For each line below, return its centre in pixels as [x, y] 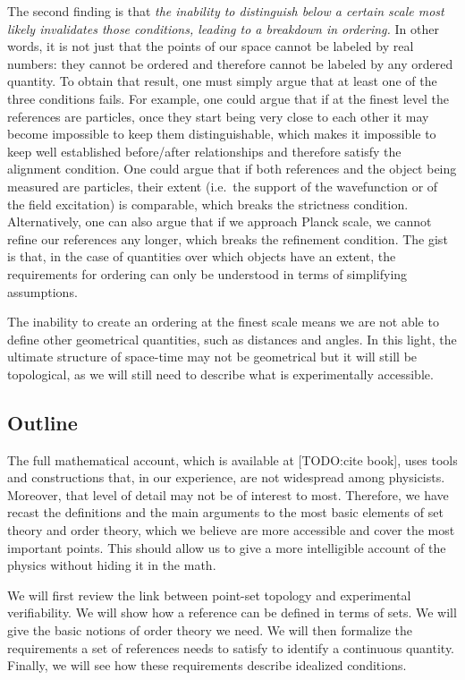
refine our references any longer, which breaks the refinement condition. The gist [228, 238]
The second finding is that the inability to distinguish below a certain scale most [226, 11]
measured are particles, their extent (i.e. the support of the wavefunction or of [223, 186]
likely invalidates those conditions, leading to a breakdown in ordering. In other [223, 28]
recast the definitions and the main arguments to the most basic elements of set [225, 512]
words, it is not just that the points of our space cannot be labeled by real [211, 46]
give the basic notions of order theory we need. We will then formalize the [210, 630]
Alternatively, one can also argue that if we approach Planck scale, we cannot [220, 221]
